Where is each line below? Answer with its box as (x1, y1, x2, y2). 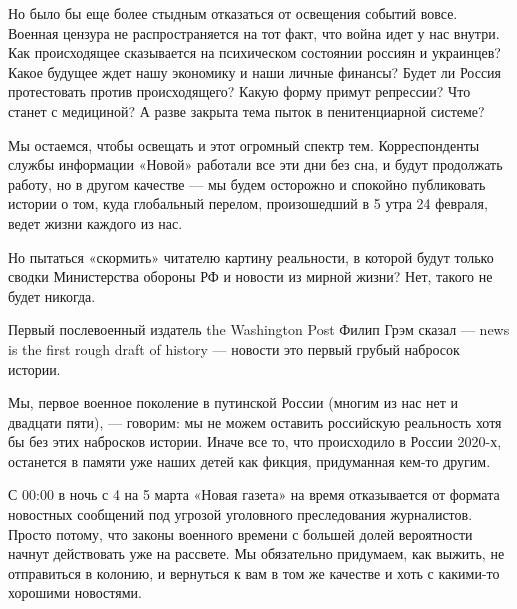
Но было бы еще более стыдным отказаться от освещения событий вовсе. (8, 3, 458, 23)
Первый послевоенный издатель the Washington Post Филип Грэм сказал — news (8, 319, 510, 340)
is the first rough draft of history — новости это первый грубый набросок (8, 338, 460, 359)
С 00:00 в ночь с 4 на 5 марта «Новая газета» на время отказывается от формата (8, 484, 500, 505)
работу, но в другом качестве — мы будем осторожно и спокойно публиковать (8, 173, 486, 194)
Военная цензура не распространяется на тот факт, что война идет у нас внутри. (8, 22, 500, 43)
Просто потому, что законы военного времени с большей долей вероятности (8, 523, 473, 544)
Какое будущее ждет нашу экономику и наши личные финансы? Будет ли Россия (8, 61, 502, 82)
